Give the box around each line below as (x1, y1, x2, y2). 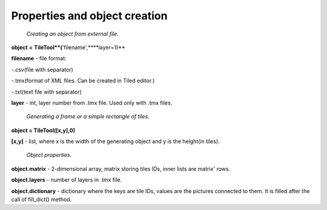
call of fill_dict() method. (11, 196, 72, 203)
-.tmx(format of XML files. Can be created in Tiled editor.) (11, 77, 155, 84)
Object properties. (26, 151, 72, 159)
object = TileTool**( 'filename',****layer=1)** (11, 43, 125, 51)
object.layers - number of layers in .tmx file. (11, 176, 122, 183)
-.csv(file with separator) (11, 66, 74, 73)
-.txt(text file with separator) (11, 88, 82, 95)
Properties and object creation (11, 9, 168, 22)
